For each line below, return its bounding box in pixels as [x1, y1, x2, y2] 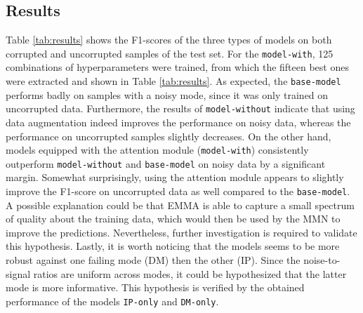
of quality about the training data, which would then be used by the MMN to [6, 211, 341, 226]
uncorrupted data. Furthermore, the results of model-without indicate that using [6, 101, 355, 116]
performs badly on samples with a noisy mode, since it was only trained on [6, 87, 329, 102]
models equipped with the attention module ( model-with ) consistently [6, 142, 309, 157]
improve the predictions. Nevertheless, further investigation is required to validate [6, 225, 357, 239]
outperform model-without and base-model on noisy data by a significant [6, 156, 326, 171]
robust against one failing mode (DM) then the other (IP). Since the [6, 253, 301, 267]
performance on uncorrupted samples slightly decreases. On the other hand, [6, 128, 331, 143]
